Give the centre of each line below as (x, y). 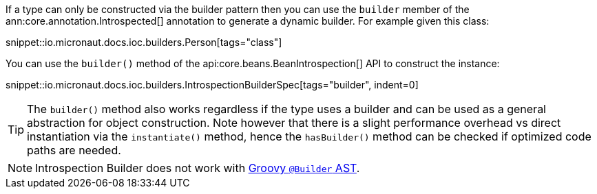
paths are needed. (74, 150)
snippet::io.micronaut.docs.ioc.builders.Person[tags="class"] (144, 42)
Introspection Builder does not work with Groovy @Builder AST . (198, 168)
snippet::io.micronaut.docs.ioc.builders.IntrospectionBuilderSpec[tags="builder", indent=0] (212, 85)
